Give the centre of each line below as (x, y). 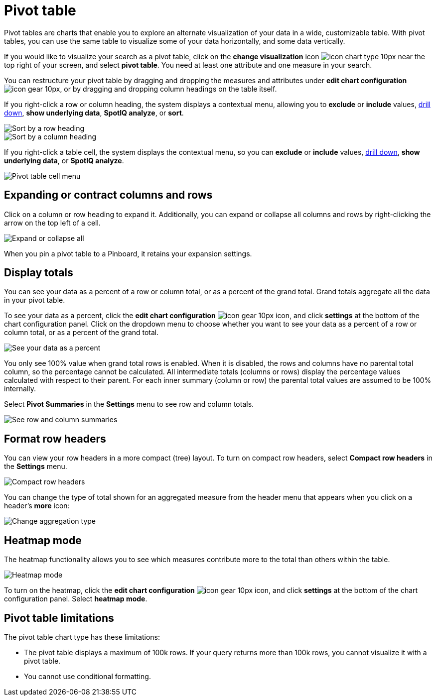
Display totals (39, 273)
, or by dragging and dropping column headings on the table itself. (168, 89)
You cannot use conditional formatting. (87, 676)
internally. (20, 389)
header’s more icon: (37, 506)
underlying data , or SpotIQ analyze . (64, 160)
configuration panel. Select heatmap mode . (76, 599)
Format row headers (55, 439)
